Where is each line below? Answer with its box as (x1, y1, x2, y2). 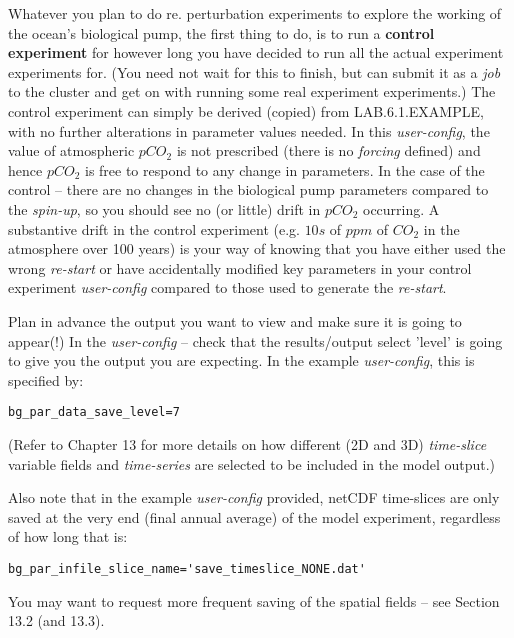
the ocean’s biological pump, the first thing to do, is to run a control (8, 22, 435, 43)
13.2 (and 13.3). (8, 610, 105, 631)
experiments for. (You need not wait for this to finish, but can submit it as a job (8, 61, 501, 82)
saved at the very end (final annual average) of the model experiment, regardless (8, 506, 501, 527)
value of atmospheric (8, 140, 135, 161)
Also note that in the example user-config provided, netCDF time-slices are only (8, 487, 500, 508)
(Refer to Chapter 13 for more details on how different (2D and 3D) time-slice (8, 433, 487, 454)
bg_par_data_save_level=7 (8, 405, 180, 420)
